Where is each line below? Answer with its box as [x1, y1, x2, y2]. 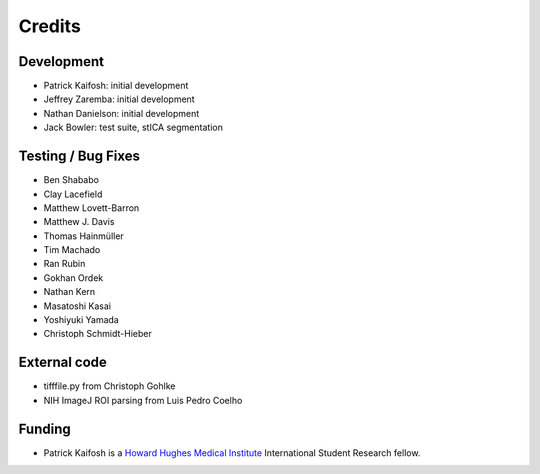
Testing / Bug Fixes [18, 148, 140, 165]
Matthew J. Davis [43, 216, 115, 228]
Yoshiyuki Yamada [43, 314, 119, 326]
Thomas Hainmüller [43, 230, 124, 242]
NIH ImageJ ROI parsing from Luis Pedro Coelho [43, 394, 243, 406]
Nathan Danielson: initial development [43, 107, 200, 119]
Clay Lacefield [43, 188, 103, 200]
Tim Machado [43, 244, 101, 256]
